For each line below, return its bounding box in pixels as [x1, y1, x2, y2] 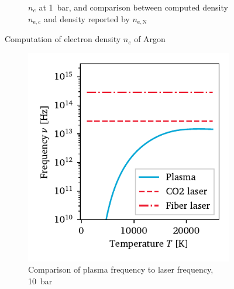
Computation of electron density [5, 33, 121, 45]
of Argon [134, 33, 166, 45]
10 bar [28, 274, 53, 287]
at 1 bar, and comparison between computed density [39, 1, 228, 13]
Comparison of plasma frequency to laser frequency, [28, 263, 214, 276]
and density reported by [43, 12, 130, 25]
